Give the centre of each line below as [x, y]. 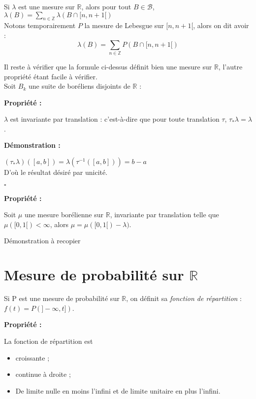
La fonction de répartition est [48, 341]
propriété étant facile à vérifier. [51, 76]
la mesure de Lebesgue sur [124, 25]
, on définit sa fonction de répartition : [184, 298]
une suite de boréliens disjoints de [79, 86]
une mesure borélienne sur [64, 215]
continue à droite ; [43, 374]
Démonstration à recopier [42, 241]
